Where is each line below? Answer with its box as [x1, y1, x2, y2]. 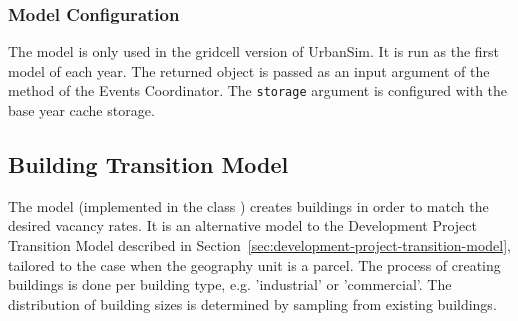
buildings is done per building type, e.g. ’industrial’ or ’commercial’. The [8, 274, 452, 295]
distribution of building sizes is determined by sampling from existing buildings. [8, 293, 497, 314]
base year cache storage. [8, 100, 155, 121]
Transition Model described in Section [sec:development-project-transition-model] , [8, 235, 511, 256]
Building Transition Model [8, 149, 289, 180]
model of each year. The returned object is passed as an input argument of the [8, 60, 490, 81]
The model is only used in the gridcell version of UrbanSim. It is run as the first [8, 41, 500, 62]
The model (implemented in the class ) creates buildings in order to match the [8, 195, 489, 216]
